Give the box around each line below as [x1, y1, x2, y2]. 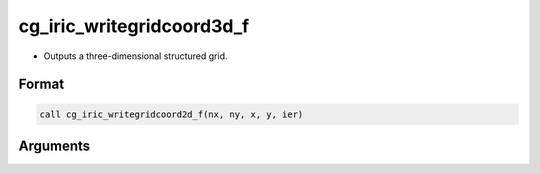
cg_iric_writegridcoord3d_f [18, 15, 250, 37]
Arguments [18, 137, 91, 154]
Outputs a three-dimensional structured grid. [43, 50, 229, 62]
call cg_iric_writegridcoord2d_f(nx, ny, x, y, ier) [39, 108, 304, 120]
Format [18, 76, 65, 93]
